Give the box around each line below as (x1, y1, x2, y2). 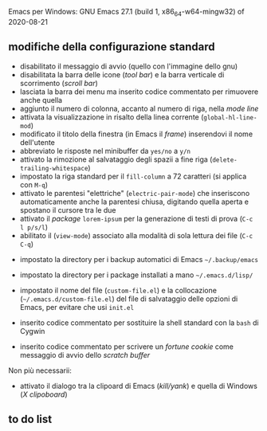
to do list (8, 413, 53, 425)
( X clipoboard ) (19, 390, 68, 399)
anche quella (19, 95, 62, 104)
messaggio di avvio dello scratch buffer (19, 350, 151, 359)
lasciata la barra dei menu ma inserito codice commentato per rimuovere (19, 87, 259, 96)
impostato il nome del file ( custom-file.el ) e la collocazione (19, 285, 218, 295)
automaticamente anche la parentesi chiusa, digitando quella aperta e (19, 197, 249, 206)
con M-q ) (19, 179, 48, 190)
